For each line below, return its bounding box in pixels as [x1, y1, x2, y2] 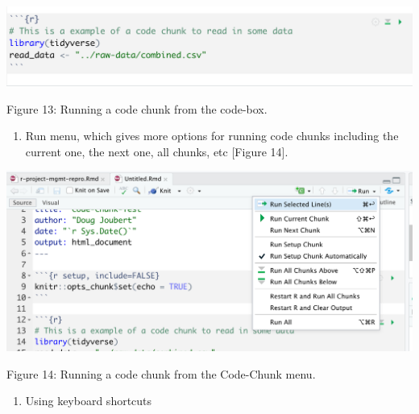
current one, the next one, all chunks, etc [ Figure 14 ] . [25, 143, 288, 159]
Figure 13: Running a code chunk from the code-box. [6, 100, 268, 117]
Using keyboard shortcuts [25, 392, 152, 409]
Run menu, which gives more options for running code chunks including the [25, 127, 399, 144]
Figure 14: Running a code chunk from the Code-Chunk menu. [6, 365, 316, 382]
